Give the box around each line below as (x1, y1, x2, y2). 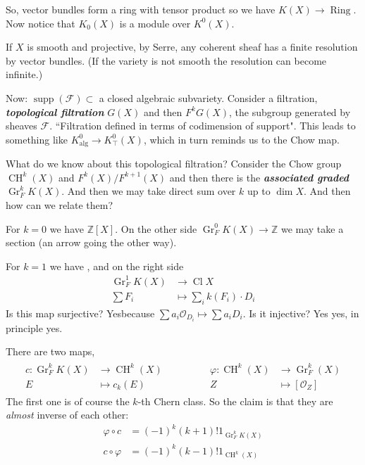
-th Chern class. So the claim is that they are (137, 393, 333, 408)
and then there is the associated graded (169, 170, 349, 184)
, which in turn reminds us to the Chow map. (143, 132, 340, 146)
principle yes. (6, 320, 63, 335)
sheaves (6, 118, 37, 133)
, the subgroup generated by (229, 104, 351, 119)
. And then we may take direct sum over (61, 184, 236, 198)
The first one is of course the (6, 393, 130, 408)
